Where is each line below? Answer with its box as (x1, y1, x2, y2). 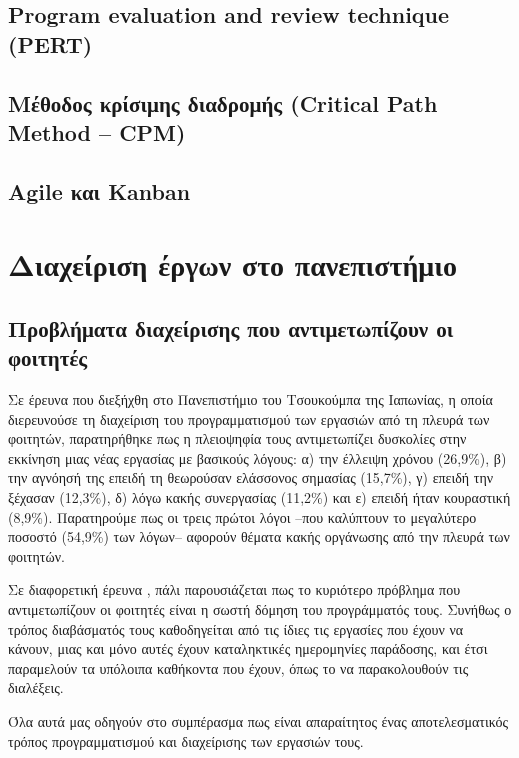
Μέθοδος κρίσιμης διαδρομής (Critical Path (8, 87, 438, 118)
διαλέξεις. (8, 677, 64, 698)
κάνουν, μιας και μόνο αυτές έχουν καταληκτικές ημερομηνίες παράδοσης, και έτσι (8, 638, 488, 659)
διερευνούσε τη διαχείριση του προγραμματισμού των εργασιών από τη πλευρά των (8, 408, 490, 429)
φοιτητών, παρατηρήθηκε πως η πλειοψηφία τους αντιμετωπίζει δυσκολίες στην (8, 428, 467, 449)
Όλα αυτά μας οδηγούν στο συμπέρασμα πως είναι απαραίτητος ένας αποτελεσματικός (8, 711, 509, 731)
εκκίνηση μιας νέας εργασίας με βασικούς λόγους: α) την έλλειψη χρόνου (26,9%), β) (8, 447, 507, 468)
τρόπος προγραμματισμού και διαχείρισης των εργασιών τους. (8, 730, 364, 751)
